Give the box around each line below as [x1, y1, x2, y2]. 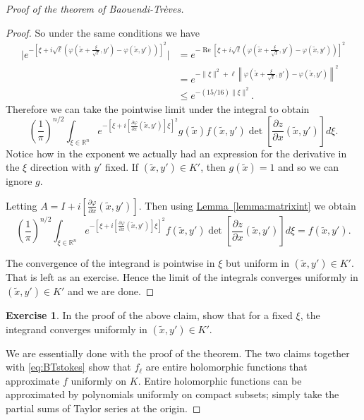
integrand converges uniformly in [6, 321, 147, 336]
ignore [6, 174, 32, 188]
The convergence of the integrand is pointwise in [6, 256, 215, 270]
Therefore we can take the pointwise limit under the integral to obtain [6, 101, 310, 116]
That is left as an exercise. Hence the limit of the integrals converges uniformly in [6, 270, 358, 284]
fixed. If [105, 160, 139, 174]
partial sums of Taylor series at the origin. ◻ [6, 400, 201, 415]
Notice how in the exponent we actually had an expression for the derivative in [6, 145, 347, 160]
